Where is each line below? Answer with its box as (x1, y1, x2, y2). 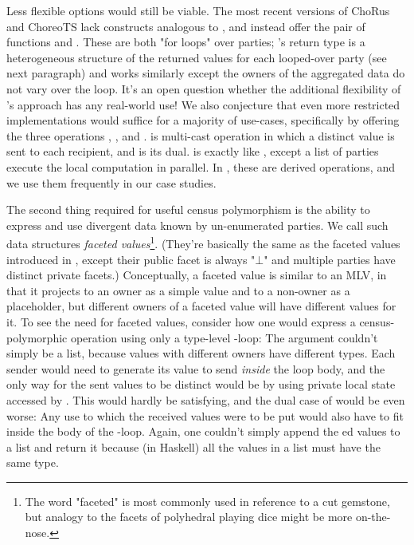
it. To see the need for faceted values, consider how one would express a (6, 313, 356, 330)
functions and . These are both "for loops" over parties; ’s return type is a (6, 34, 365, 50)
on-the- (355, 508, 391, 525)
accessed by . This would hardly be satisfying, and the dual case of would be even (6, 391, 405, 408)
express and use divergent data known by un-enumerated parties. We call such (6, 216, 389, 233)
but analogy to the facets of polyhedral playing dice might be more (25, 508, 353, 525)
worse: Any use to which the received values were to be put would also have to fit (6, 407, 404, 424)
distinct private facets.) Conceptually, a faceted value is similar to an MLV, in (6, 267, 387, 283)
